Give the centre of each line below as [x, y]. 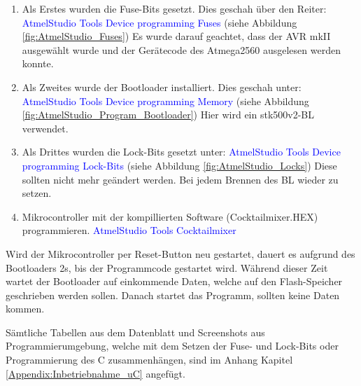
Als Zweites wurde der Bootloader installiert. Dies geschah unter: [162, 87]
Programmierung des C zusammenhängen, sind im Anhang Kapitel [149, 360]
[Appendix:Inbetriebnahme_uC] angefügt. [95, 373]
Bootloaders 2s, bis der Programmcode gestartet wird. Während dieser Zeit [167, 267]
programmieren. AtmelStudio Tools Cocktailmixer [129, 230]
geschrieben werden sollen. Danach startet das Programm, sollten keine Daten [173, 295]
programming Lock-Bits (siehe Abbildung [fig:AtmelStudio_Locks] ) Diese [179, 165]
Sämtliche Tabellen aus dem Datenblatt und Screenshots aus [135, 332]
